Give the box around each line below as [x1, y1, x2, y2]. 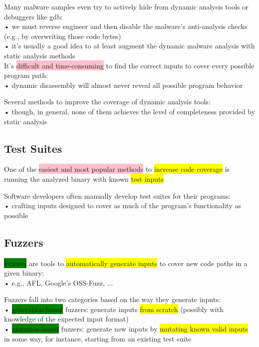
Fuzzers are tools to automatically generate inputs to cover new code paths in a [4, 258, 248, 268]
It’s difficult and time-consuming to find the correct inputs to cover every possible [4, 60, 255, 70]
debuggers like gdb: [4, 11, 63, 21]
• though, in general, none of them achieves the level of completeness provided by [4, 106, 256, 116]
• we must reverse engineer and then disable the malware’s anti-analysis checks [4, 21, 248, 31]
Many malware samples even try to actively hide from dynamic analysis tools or [4, 1, 249, 11]
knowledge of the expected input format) [4, 314, 129, 324]
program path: [4, 70, 48, 80]
